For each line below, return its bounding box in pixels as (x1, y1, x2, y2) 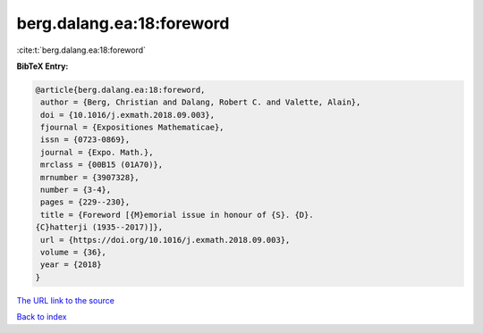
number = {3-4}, (40, 185, 112, 196)
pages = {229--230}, (40, 197, 131, 207)
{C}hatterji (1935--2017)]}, (35, 222, 164, 232)
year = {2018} (40, 260, 102, 270)
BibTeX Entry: (16, 61, 69, 71)
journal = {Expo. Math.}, (40, 147, 154, 157)
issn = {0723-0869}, (40, 135, 131, 145)
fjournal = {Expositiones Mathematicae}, (40, 122, 225, 133)
